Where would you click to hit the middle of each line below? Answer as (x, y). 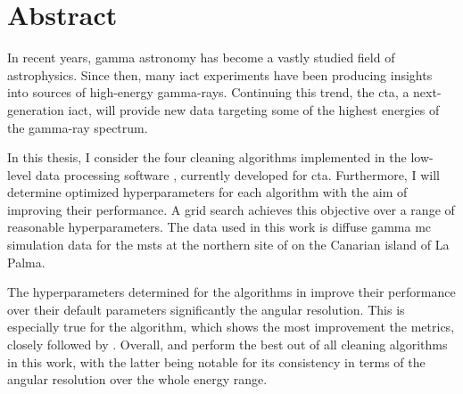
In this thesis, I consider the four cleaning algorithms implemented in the (207, 157)
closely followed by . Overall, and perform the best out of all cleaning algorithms (227, 345)
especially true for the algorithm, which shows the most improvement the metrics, (231, 327)
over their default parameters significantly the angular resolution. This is (206, 309)
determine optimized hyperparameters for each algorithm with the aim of (207, 192)
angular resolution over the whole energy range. (137, 379)
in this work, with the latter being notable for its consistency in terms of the (216, 361)
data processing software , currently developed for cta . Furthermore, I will (237, 174)
